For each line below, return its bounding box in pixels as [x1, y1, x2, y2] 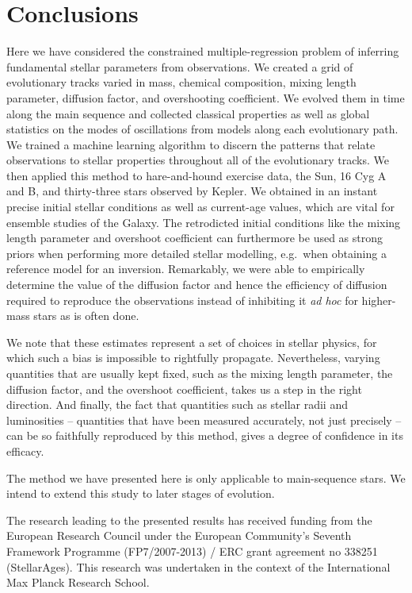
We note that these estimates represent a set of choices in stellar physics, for [6, 333, 377, 350]
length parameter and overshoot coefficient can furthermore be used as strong [6, 229, 383, 246]
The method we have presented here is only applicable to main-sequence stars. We [6, 469, 406, 486]
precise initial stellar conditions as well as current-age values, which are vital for [6, 198, 395, 215]
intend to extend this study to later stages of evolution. [6, 485, 275, 502]
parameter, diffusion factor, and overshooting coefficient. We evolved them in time [6, 89, 405, 106]
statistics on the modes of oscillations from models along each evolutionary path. [6, 121, 399, 137]
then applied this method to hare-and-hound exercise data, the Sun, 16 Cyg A [6, 167, 387, 183]
